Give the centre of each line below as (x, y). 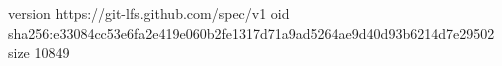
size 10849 (39, 52)
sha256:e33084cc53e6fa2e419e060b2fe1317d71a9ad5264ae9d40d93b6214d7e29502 (251, 32)
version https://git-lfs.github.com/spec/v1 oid (149, 13)
